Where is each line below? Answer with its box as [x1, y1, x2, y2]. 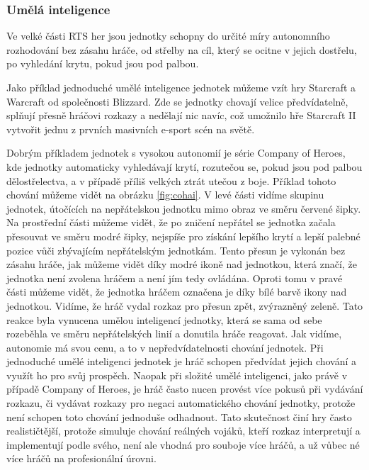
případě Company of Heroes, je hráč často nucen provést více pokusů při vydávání [6, 381, 363, 396]
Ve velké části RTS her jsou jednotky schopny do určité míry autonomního [6, 28, 330, 43]
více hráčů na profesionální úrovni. [6, 451, 157, 466]
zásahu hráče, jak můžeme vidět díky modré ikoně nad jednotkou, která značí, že [6, 257, 357, 272]
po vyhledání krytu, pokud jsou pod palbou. [6, 56, 199, 71]
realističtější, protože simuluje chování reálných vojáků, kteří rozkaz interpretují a [6, 423, 361, 438]
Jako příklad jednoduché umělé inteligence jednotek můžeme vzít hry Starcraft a [6, 80, 356, 94]
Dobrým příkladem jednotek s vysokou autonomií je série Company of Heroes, [6, 145, 346, 160]
